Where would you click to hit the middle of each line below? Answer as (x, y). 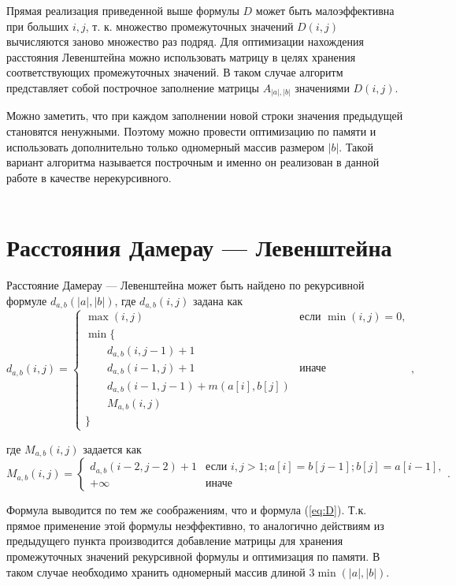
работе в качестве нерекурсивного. (89, 177)
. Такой (356, 146)
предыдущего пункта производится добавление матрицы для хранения (175, 541)
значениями (322, 87)
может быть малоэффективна (325, 10)
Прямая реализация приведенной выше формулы (123, 10)
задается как (112, 448)
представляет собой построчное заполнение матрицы (133, 87)
